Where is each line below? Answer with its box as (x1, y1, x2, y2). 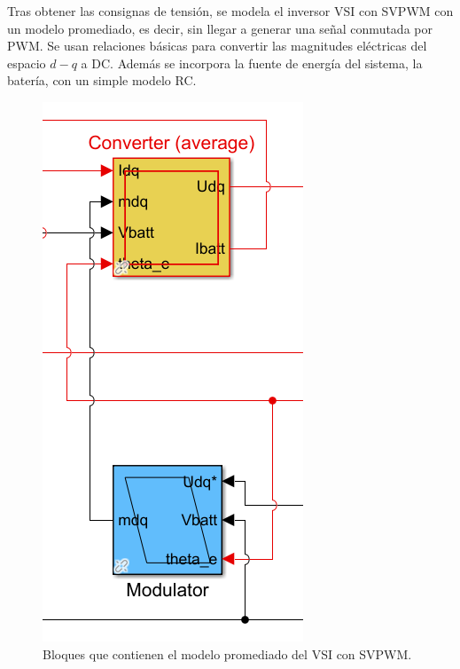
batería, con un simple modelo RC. (7, 71, 197, 90)
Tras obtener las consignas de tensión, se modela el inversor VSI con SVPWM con (7, 2, 454, 20)
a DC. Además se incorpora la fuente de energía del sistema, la (81, 53, 423, 72)
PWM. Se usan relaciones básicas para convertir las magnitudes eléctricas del (7, 36, 427, 55)
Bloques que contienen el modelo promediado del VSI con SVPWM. (43, 644, 412, 663)
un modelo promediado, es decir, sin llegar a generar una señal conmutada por (7, 19, 433, 37)
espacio (7, 53, 46, 72)
